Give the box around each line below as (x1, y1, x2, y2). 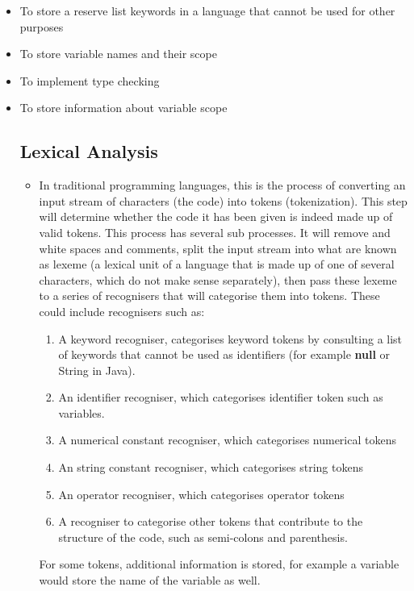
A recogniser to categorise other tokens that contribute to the (58, 513, 363, 530)
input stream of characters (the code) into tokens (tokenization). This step (39, 192, 408, 209)
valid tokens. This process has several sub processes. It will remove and (39, 223, 391, 240)
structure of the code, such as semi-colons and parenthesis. (58, 528, 348, 545)
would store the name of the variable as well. (39, 572, 261, 589)
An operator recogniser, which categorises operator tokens (58, 485, 345, 502)
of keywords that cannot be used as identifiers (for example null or (58, 346, 391, 363)
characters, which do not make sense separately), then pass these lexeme (39, 271, 397, 288)
